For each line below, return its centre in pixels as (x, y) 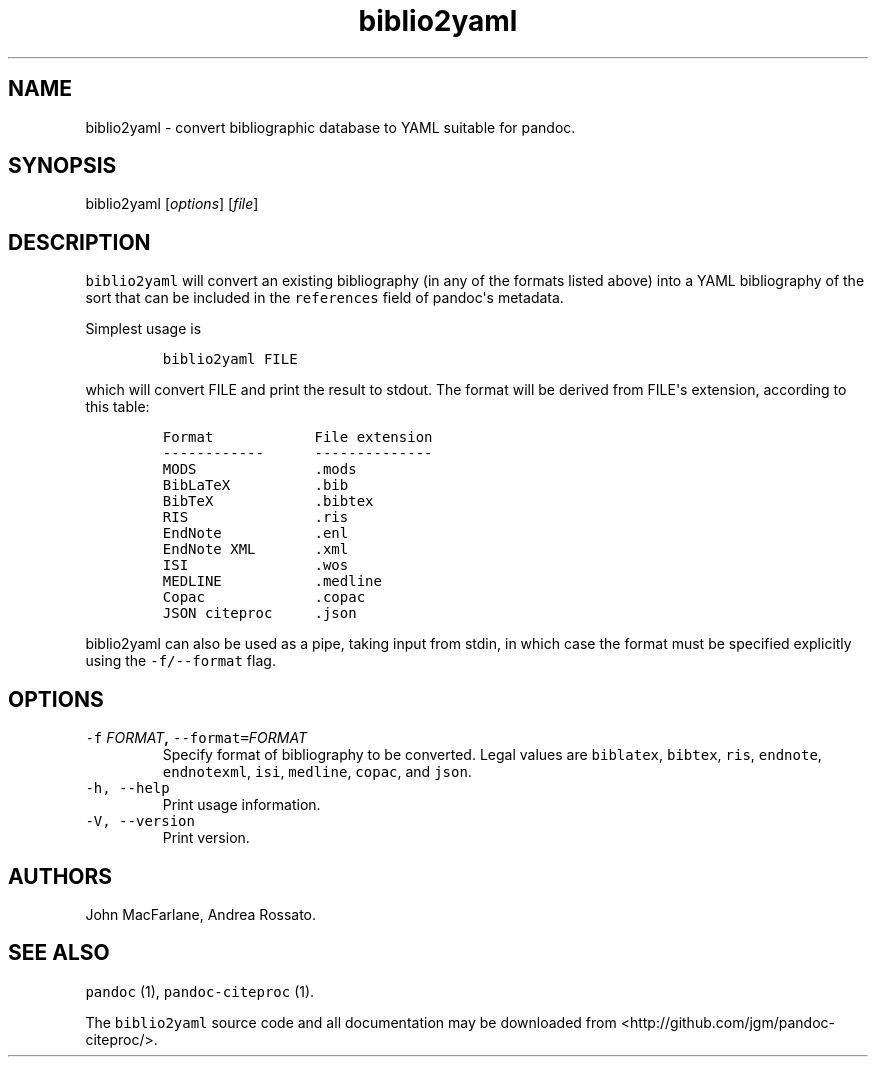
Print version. (206, 838)
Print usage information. (241, 805)
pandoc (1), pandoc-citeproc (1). (200, 991)
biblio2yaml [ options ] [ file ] (172, 204)
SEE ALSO (59, 953)
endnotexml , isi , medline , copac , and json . (317, 772)
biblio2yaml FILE (230, 359)
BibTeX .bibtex (268, 501)
